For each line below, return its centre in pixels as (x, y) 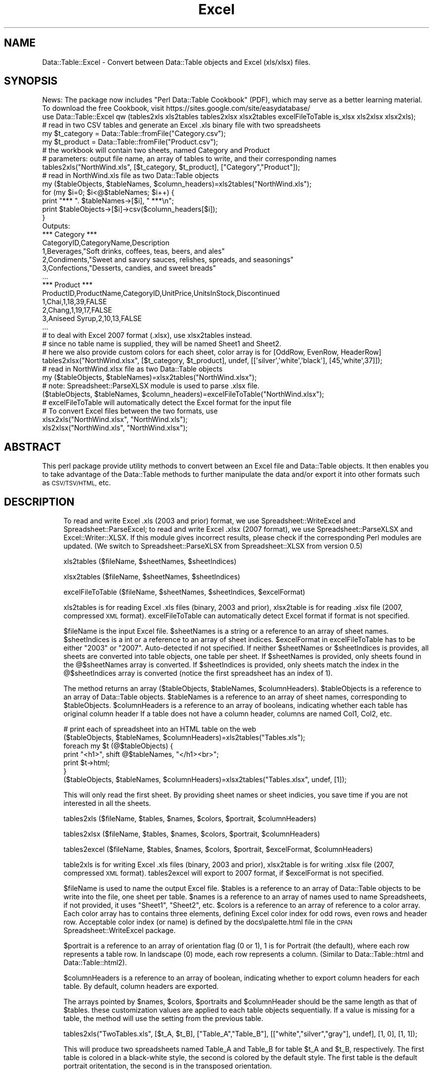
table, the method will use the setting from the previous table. (163, 1019)
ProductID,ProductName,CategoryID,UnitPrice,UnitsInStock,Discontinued (161, 293)
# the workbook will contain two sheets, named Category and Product (156, 150)
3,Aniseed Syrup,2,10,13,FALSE (92, 319)
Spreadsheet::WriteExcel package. (120, 931)
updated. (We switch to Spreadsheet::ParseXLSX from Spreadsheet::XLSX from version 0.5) (213, 546)
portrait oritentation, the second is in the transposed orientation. (168, 1066)
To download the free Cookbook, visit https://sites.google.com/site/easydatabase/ (176, 108)
